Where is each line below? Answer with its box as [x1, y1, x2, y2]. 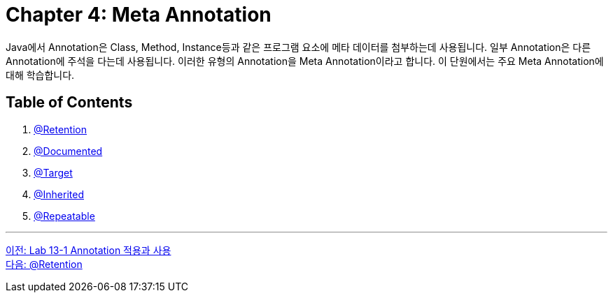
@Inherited [34, 188, 84, 200]
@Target [34, 166, 73, 179]
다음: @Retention [6, 258, 83, 270]
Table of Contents [6, 94, 133, 112]
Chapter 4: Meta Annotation [6, 3, 272, 27]
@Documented [34, 144, 103, 157]
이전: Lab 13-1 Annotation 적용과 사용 [6, 244, 171, 256]
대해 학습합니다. [6, 68, 75, 81]
